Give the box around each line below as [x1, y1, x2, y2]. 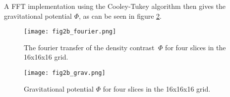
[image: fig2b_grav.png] [24, 69, 106, 77]
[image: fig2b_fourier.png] [24, 28, 116, 35]
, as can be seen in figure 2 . [78, 10, 162, 21]
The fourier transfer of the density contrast [24, 42, 155, 52]
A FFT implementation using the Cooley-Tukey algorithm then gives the [4, 1, 226, 11]
